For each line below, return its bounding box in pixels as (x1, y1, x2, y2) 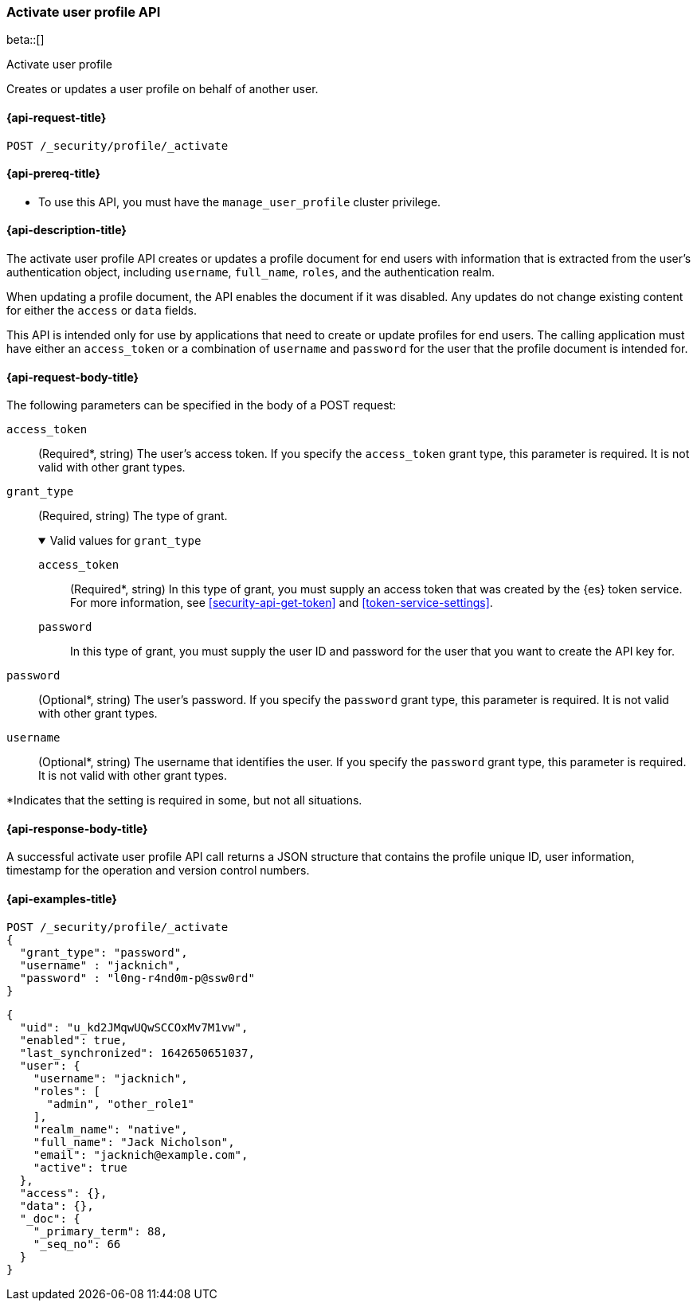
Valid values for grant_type (49, 534, 202, 548)
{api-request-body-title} (6, 370, 139, 384)
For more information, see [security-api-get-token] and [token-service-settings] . (70, 596, 493, 610)
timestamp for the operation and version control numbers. (6, 863, 310, 878)
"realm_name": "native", (33, 1122, 188, 1136)
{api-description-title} (6, 223, 127, 237)
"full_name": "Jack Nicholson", (33, 1135, 235, 1149)
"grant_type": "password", (19, 945, 188, 959)
